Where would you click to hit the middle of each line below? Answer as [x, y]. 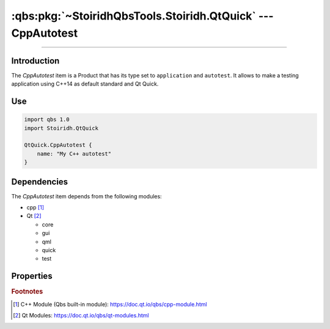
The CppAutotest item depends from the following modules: [86, 196]
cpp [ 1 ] [35, 208]
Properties [32, 276]
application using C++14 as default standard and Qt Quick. [85, 84]
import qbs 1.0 [47, 120]
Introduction [35, 61]
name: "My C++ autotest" [74, 154]
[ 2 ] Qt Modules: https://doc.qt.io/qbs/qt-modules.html [81, 315]
